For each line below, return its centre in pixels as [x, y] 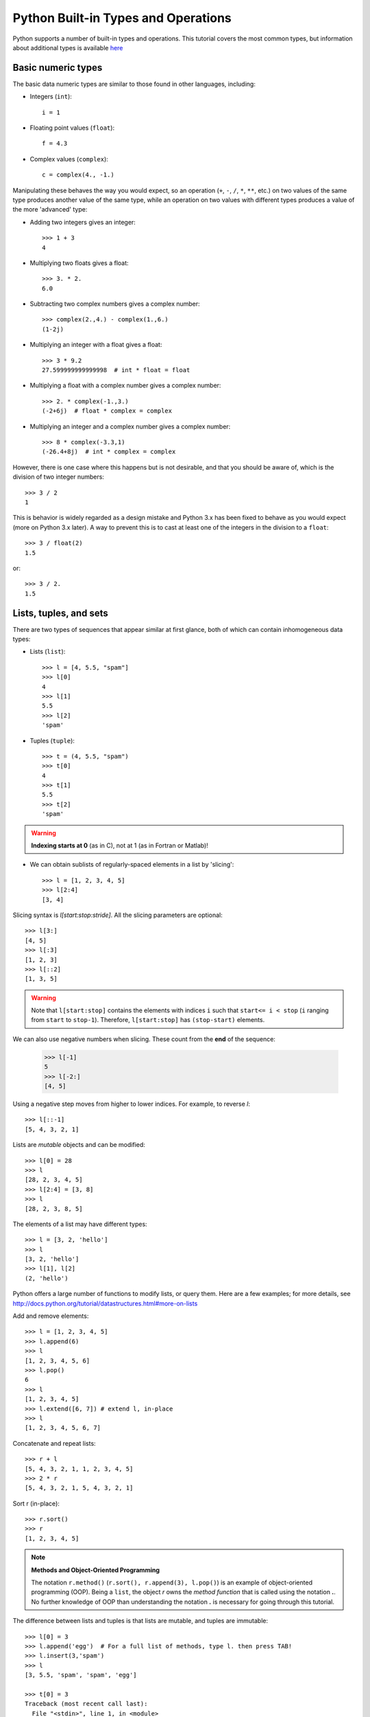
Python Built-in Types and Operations [122, 18]
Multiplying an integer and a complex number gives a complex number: [130, 427]
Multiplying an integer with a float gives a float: [96, 345]
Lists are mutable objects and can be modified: [79, 1145]
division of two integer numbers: [58, 477]
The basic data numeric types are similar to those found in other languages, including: [134, 84]
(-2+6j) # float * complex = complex [107, 411]
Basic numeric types [58, 68]
